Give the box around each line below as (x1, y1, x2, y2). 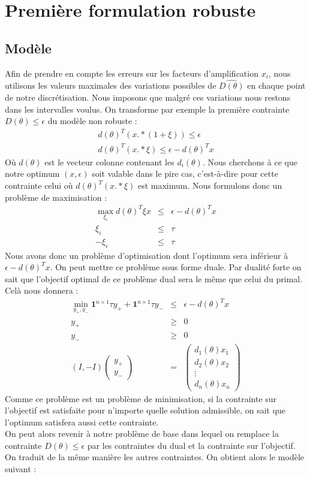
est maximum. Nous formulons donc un (137, 179, 282, 192)
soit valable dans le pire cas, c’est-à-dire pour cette (92, 167, 278, 180)
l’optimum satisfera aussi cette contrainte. (5, 415, 159, 428)
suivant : (5, 463, 37, 475)
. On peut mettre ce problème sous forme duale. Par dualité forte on (50, 261, 302, 273)
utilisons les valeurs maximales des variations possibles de (5, 79, 216, 92)
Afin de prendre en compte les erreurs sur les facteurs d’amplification (5, 67, 258, 79)
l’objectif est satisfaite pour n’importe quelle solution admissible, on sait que (5, 404, 286, 416)
